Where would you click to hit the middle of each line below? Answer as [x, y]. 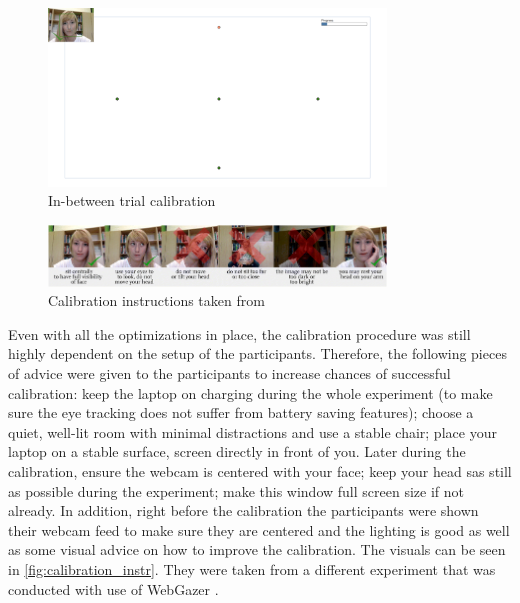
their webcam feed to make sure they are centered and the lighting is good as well [259, 529]
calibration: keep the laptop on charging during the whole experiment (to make [250, 392]
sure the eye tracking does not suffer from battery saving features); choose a [241, 412]
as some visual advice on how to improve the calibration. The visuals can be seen [257, 549]
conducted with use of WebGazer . [113, 588]
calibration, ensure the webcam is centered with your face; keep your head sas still [260, 470]
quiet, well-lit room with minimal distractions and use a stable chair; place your [252, 431]
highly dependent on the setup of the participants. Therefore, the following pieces [257, 353]
